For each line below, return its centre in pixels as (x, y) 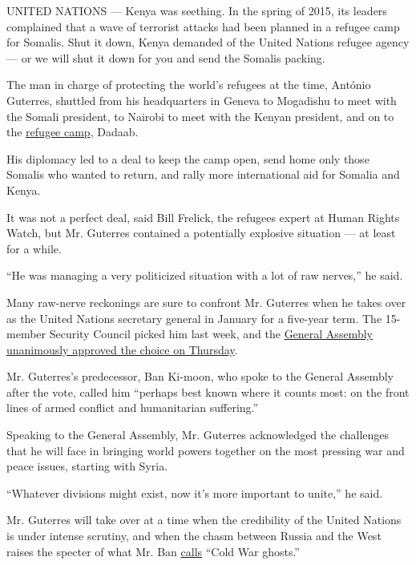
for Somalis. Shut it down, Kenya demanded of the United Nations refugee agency (208, 42)
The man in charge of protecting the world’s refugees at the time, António (189, 85)
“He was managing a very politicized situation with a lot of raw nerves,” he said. (205, 275)
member (26, 334)
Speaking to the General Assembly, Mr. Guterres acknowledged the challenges (198, 435)
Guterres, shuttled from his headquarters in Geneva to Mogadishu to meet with (202, 100)
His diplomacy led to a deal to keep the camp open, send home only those (188, 158)
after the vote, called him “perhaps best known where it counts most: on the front (208, 391)
